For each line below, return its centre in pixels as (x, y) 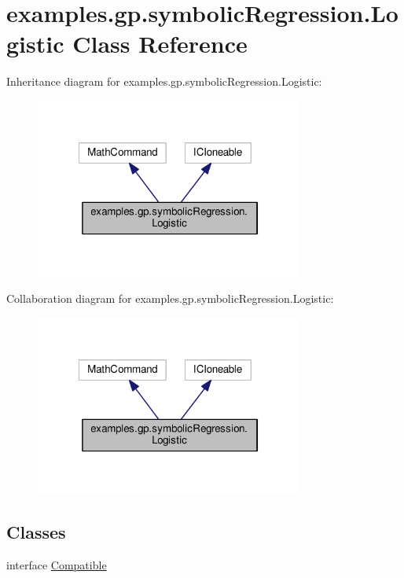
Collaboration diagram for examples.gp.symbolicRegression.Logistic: (170, 298)
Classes (36, 531)
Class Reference (160, 44)
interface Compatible (57, 564)
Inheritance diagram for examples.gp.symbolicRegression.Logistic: (164, 81)
